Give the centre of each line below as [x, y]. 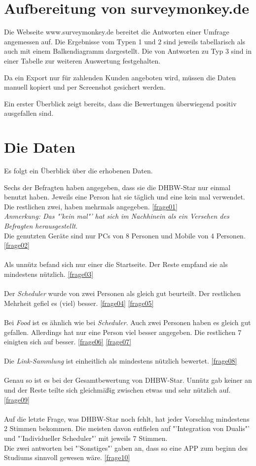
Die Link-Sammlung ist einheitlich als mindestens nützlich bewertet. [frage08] [121, 361]
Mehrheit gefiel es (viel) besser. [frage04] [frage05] [79, 303]
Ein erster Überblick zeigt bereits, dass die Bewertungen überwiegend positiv [120, 103]
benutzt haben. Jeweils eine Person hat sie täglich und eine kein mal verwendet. [125, 197]
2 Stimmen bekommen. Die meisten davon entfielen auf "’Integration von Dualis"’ [127, 428]
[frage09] [17, 399]
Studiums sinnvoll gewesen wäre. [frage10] [67, 457]
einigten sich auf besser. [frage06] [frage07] [68, 342]
